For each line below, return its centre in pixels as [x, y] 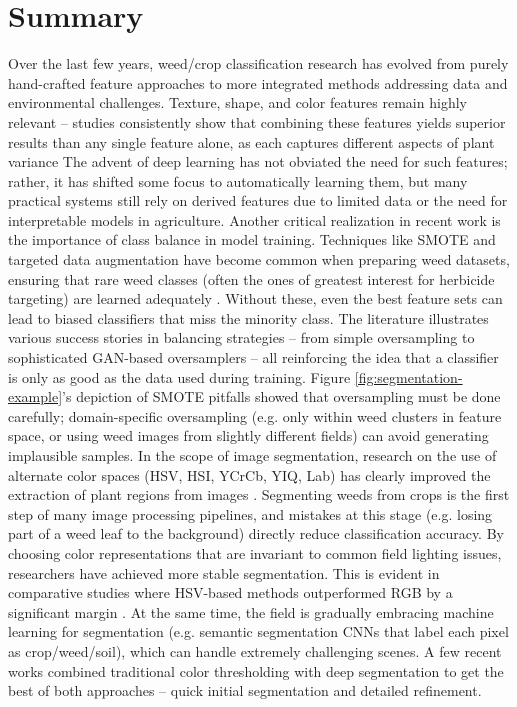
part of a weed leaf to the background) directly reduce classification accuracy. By [256, 533]
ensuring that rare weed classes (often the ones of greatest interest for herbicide [251, 278]
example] [35, 396]
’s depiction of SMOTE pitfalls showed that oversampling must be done [281, 396]
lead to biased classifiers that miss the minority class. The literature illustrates [248, 317]
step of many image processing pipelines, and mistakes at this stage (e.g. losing [250, 513]
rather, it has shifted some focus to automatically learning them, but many [238, 180]
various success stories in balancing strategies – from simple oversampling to [241, 337]
